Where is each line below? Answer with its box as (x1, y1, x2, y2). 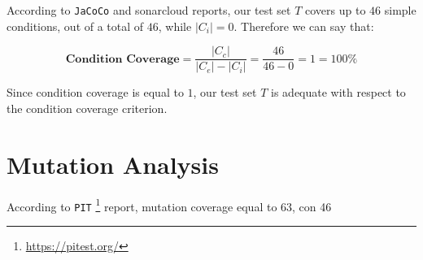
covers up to (305, 2, 366, 18)
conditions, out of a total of (7, 17, 144, 34)
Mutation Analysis (7, 147, 219, 180)
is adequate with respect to (271, 84, 406, 101)
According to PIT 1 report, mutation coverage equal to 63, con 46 (7, 195, 332, 214)
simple (384, 2, 416, 18)
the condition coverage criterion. (7, 99, 168, 116)
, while (158, 17, 192, 34)
